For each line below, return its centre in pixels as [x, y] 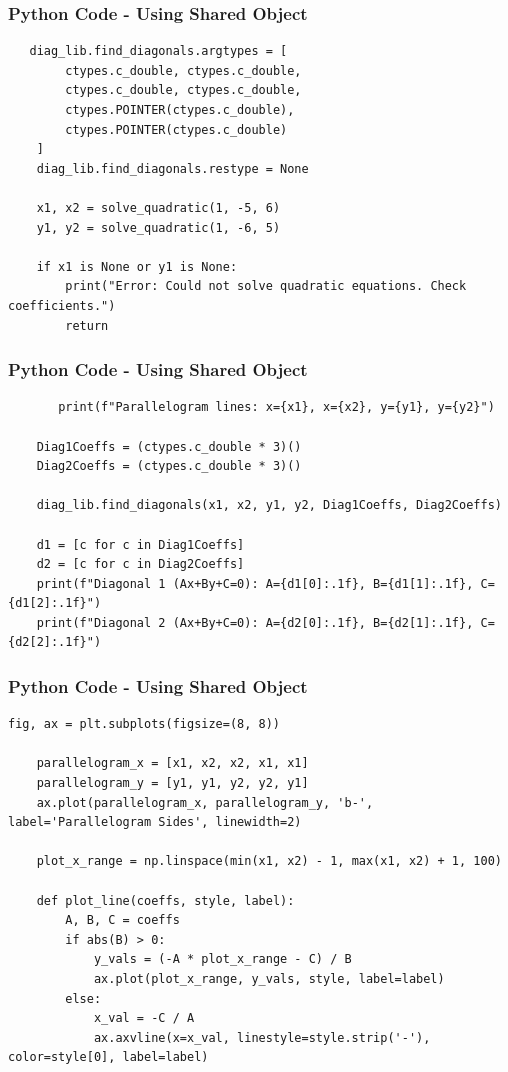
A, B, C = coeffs [122, 920]
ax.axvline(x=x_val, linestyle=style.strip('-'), [262, 1037]
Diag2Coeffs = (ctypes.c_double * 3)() [169, 466]
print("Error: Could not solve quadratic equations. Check [266, 286]
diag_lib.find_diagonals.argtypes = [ [158, 51]
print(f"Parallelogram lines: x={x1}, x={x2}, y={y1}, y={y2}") [276, 407]
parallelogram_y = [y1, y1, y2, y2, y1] [172, 783]
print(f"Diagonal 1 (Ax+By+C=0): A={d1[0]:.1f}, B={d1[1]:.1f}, [255, 583]
